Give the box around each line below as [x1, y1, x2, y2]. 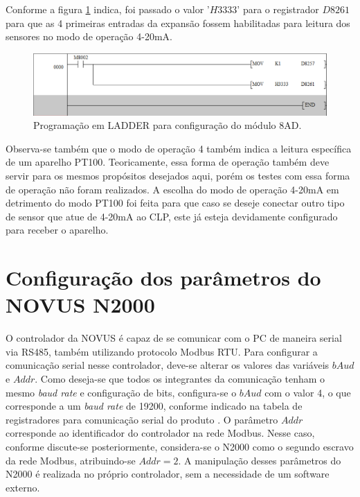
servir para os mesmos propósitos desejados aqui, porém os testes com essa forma [6, 168, 350, 182]
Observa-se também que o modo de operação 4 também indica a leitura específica [6, 141, 352, 155]
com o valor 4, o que [264, 385, 351, 399]
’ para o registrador [237, 2, 319, 16]
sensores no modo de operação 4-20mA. [6, 29, 172, 44]
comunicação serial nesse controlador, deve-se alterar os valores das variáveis [6, 358, 330, 372]
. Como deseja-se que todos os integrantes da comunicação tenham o [35, 372, 325, 386]
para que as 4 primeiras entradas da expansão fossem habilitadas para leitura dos [6, 15, 350, 30]
